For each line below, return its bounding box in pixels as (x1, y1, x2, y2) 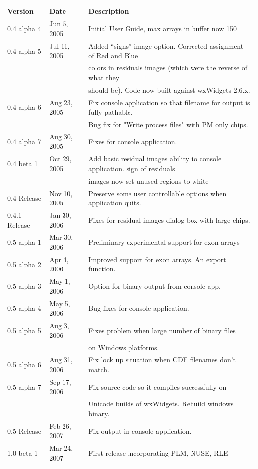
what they (88, 72, 120, 82)
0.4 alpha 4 (7, 23, 41, 34)
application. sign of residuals (88, 163, 175, 173)
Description (88, 5, 129, 16)
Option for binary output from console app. (88, 281, 221, 291)
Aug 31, (49, 354, 73, 365)
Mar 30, (49, 232, 73, 242)
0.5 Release (7, 425, 41, 436)
